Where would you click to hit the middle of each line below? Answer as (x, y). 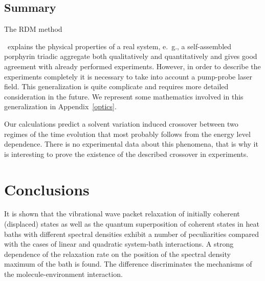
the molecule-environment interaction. (63, 274)
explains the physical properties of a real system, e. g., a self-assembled (119, 46)
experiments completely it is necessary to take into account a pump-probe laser (128, 76)
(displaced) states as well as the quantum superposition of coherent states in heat (132, 224)
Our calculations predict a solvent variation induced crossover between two (121, 123)
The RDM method (33, 29)
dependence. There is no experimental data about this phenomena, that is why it (131, 144)
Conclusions (47, 189)
